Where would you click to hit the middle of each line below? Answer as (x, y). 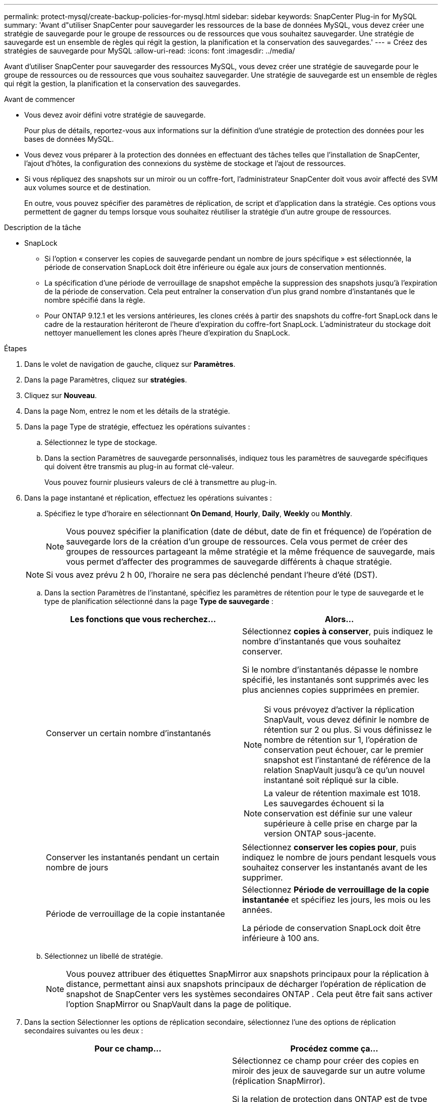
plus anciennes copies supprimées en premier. (331, 690)
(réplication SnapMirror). (279, 1081)
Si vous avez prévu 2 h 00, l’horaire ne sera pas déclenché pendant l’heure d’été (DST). (212, 575)
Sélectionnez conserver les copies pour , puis (329, 847)
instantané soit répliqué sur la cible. (331, 780)
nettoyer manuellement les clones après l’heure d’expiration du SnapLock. (167, 333)
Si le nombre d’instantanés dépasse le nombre (330, 670)
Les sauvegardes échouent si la (324, 803)
